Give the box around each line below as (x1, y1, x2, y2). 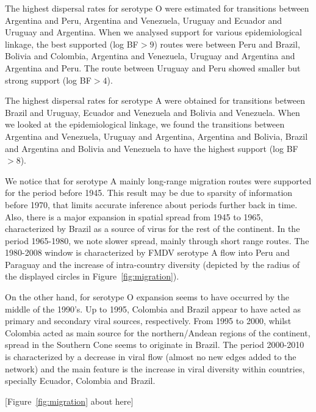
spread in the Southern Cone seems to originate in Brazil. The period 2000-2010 (5, 338, 304, 351)
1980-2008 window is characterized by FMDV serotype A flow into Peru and (5, 246, 290, 259)
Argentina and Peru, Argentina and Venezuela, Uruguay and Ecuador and (5, 13, 282, 26)
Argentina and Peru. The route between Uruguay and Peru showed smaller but (5, 61, 301, 74)
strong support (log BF (5, 73, 92, 86)
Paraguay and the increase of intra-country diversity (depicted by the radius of (5, 258, 300, 270)
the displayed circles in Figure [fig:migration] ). (5, 270, 179, 283)
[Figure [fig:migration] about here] (5, 394, 134, 407)
